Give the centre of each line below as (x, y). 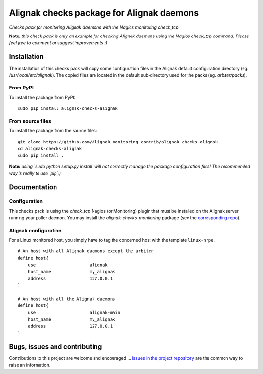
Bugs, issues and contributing (56, 347)
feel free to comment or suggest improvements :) (58, 43)
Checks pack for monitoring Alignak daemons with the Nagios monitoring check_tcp (94, 27)
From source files (30, 121)
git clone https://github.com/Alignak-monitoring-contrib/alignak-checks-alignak (118, 142)
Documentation (33, 187)
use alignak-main (74, 312)
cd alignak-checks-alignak (50, 149)
